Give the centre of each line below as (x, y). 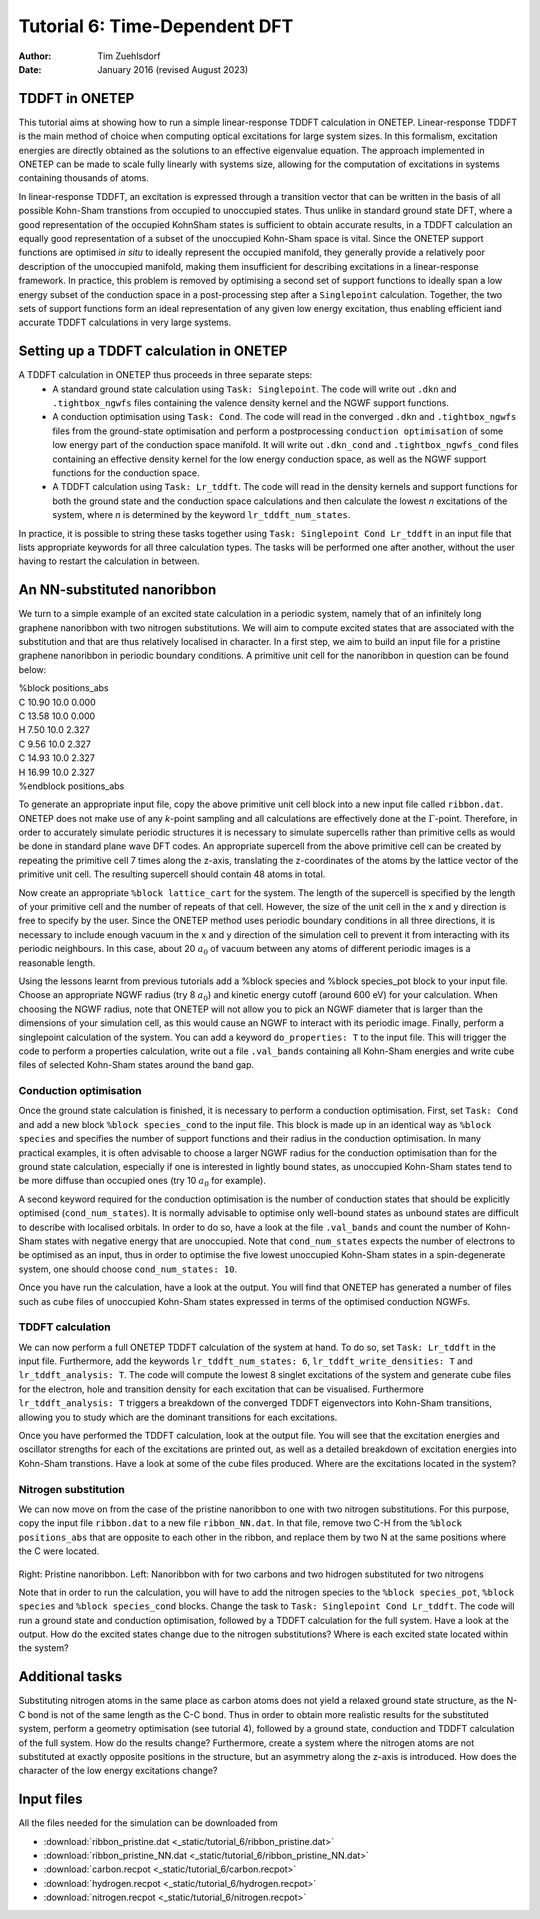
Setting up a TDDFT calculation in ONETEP (153, 351)
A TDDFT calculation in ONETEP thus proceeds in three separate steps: (165, 375)
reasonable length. (57, 962)
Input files (51, 1799)
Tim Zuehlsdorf (129, 56)
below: (32, 669)
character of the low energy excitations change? (118, 1771)
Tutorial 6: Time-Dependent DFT (156, 26)
